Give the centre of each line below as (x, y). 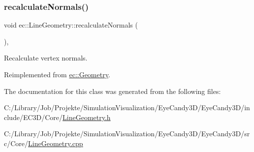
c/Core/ (16, 143)
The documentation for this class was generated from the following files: (112, 91)
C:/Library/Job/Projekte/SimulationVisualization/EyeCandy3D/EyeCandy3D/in (127, 107)
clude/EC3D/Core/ (33, 117)
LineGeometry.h (87, 117)
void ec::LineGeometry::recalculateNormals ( (71, 25)
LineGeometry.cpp (56, 143)
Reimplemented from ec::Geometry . (57, 74)
